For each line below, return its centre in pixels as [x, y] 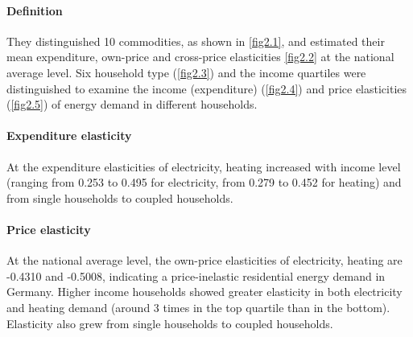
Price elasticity [49, 229]
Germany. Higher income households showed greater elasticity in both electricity [204, 292]
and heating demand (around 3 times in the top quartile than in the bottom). [198, 307]
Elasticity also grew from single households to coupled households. [170, 323]
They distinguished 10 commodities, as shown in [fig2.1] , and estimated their [196, 41]
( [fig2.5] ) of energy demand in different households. [132, 104]
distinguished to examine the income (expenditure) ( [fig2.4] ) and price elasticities [207, 88]
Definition [35, 10]
